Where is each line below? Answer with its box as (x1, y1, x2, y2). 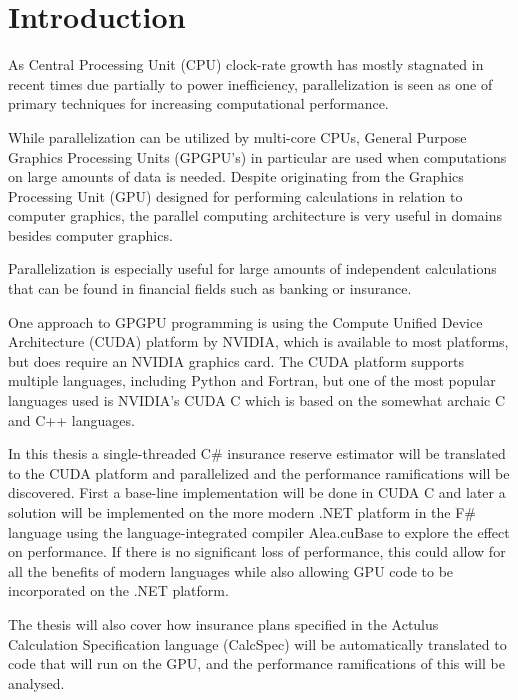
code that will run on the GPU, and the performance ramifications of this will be (8, 653, 505, 674)
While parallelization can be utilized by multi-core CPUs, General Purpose (8, 126, 467, 147)
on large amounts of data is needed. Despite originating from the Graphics (8, 166, 464, 187)
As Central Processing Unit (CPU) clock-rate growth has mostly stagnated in (8, 54, 484, 75)
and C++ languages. (8, 409, 135, 430)
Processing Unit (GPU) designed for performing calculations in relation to (8, 185, 463, 206)
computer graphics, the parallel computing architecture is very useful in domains (8, 205, 503, 226)
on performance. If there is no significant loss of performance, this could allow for (8, 541, 506, 562)
